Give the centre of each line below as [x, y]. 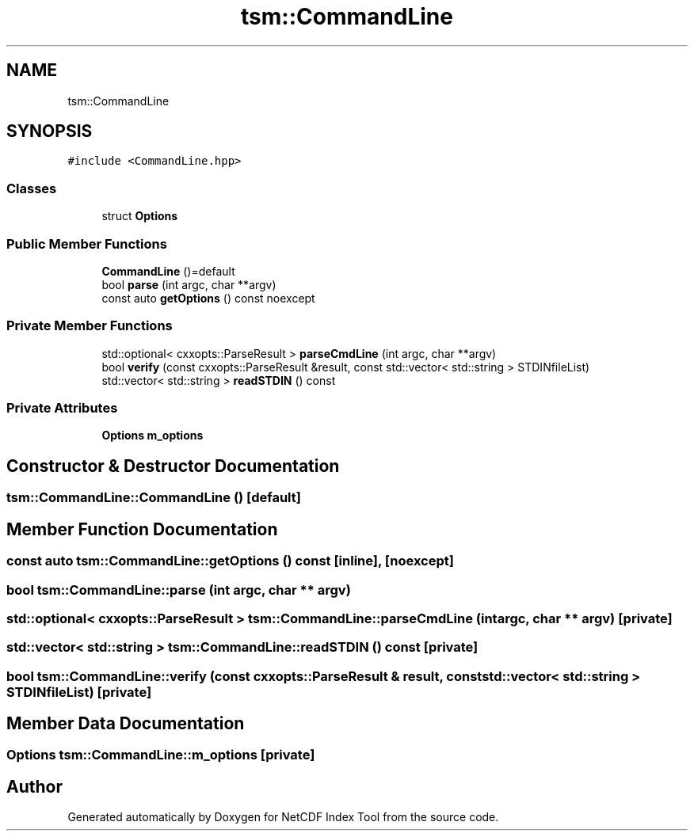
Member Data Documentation [126, 724]
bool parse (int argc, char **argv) [189, 284]
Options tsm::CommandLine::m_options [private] [161, 755]
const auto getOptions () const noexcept [208, 298]
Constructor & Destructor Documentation [173, 466]
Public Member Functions [87, 243]
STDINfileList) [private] [79, 692]
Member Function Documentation [142, 529]
